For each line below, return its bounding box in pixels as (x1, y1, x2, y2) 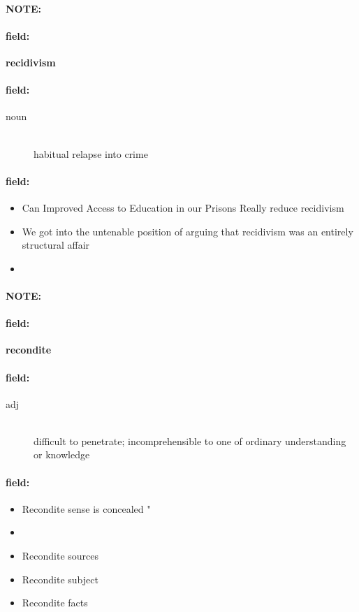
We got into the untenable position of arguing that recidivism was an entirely (22, 224, 353, 238)
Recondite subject (22, 571, 98, 586)
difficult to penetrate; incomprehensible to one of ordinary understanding (34, 433, 346, 448)
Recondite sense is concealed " (22, 501, 151, 516)
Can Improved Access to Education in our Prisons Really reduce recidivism (22, 200, 344, 214)
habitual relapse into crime (34, 146, 148, 161)
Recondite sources (22, 548, 99, 563)
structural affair (22, 238, 90, 252)
